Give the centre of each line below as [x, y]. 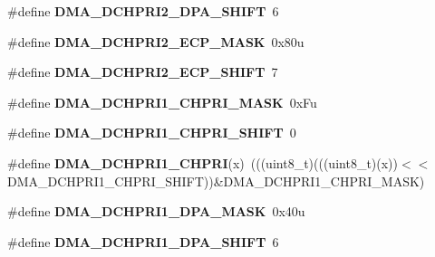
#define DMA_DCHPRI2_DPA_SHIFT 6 [143, 11]
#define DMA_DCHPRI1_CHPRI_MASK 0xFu [162, 102]
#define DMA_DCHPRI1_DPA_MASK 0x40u [156, 211]
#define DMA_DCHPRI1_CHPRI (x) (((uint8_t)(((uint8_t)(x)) [203, 162]
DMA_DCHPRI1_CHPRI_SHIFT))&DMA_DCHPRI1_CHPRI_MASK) [216, 181]
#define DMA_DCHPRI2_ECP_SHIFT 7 [143, 72]
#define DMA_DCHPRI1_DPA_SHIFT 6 [143, 241]
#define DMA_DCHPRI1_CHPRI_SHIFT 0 [152, 133]
